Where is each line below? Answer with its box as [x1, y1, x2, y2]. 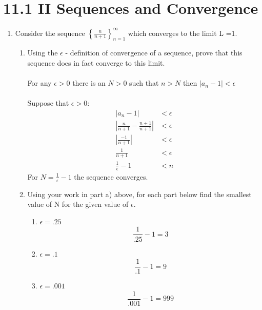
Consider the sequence [15, 27, 85, 38]
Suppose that [27, 98, 69, 108]
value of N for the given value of [27, 199, 129, 209]
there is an [72, 77, 106, 88]
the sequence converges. [74, 171, 148, 182]
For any [27, 77, 52, 88]
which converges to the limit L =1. [128, 27, 237, 38]
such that [129, 77, 159, 88]
